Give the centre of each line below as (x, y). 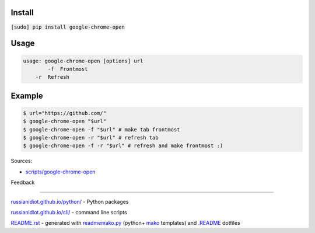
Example (27, 95)
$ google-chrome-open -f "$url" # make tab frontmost (101, 129)
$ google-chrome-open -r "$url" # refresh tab (91, 138)
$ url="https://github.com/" (65, 113)
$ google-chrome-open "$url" (65, 121)
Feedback (23, 182)
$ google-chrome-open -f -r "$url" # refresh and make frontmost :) (123, 146)
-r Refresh (52, 77)
